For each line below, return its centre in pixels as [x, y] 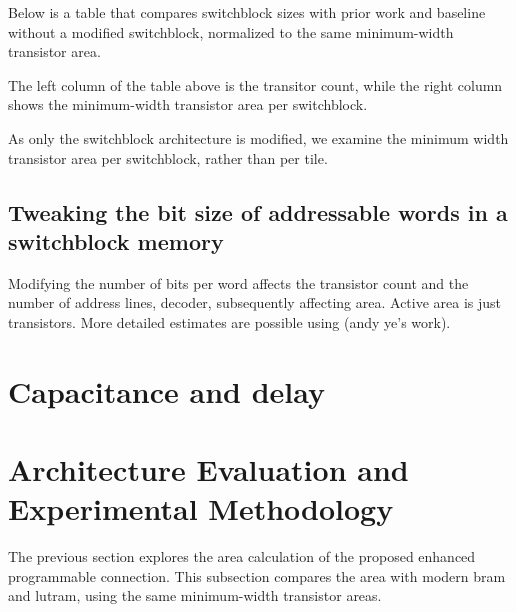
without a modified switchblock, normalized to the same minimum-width [231, 31]
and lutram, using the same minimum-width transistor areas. [195, 595]
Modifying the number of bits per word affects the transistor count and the [238, 282]
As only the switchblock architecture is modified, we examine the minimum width [258, 137]
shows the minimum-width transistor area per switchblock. [188, 104]
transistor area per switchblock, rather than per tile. [168, 157]
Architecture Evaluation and [208, 469]
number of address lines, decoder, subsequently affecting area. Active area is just [255, 302]
